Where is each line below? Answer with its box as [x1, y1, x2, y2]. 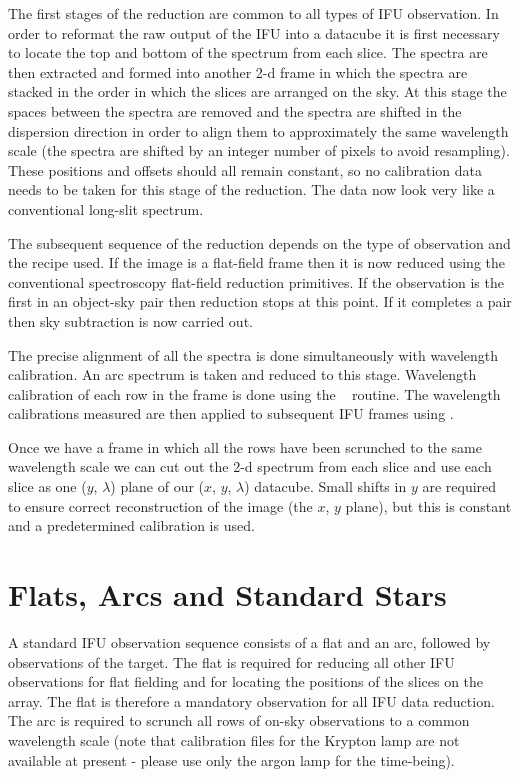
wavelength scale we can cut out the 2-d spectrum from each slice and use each [8, 456, 492, 477]
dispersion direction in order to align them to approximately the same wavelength [8, 120, 509, 141]
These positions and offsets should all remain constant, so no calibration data [8, 159, 482, 180]
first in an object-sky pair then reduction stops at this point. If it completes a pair [8, 291, 512, 312]
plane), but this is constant [345, 495, 512, 516]
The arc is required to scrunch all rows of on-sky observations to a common [8, 710, 470, 731]
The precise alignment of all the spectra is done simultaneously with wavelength [8, 344, 499, 365]
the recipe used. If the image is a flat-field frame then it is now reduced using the [8, 252, 505, 273]
